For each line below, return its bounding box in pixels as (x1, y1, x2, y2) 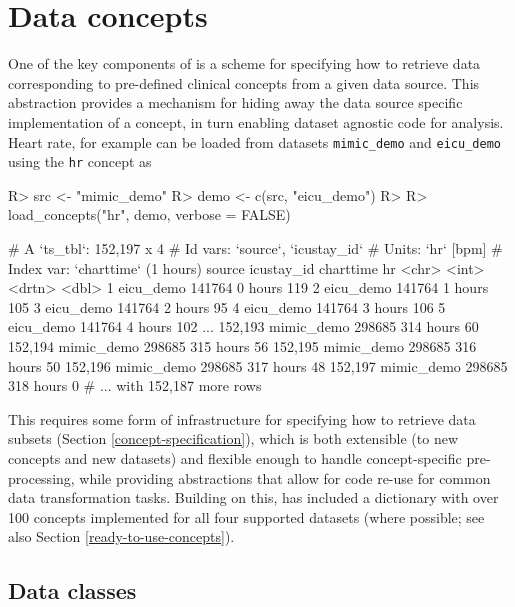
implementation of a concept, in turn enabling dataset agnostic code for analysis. (8, 111, 504, 132)
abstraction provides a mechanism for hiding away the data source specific (8, 92, 463, 113)
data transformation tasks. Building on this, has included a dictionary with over (8, 487, 499, 508)
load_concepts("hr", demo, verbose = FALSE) (8, 204, 291, 225)
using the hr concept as (8, 151, 152, 172)
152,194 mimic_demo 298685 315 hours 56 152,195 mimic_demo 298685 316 (8, 335, 477, 356)
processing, (8, 467, 75, 488)
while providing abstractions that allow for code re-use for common (79, 467, 491, 488)
